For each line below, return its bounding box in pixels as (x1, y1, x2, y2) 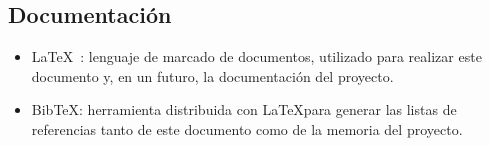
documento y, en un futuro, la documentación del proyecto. (31, 65, 394, 86)
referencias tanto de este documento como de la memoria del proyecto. (31, 118, 463, 139)
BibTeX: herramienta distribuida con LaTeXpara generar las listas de (31, 99, 457, 120)
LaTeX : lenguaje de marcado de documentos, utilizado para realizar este (31, 46, 482, 67)
